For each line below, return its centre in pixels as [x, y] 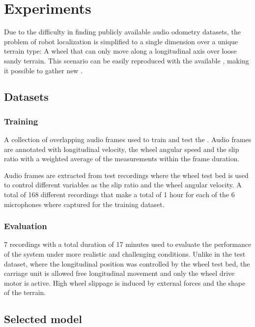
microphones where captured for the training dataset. [84, 204]
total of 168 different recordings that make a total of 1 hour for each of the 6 [119, 194]
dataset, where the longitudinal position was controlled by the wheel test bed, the [127, 263]
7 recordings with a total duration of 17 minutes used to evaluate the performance [128, 244]
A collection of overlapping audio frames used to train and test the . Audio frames [128, 139]
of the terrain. [25, 292]
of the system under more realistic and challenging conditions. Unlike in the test [125, 254]
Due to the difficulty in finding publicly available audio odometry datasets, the [122, 32]
